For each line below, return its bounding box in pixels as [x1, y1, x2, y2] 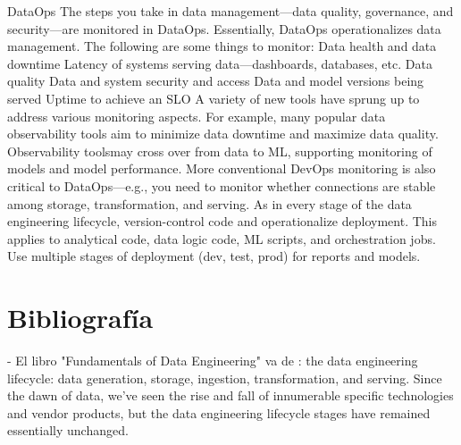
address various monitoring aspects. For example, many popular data [7, 106, 386, 125]
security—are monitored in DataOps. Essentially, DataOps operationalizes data [7, 19, 441, 38]
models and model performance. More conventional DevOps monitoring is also [7, 159, 436, 178]
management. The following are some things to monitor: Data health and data [7, 37, 437, 55]
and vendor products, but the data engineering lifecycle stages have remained [7, 403, 431, 422]
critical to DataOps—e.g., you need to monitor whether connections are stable [7, 176, 436, 195]
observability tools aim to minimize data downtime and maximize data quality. [7, 124, 439, 143]
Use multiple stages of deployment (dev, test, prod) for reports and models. [7, 247, 421, 265]
